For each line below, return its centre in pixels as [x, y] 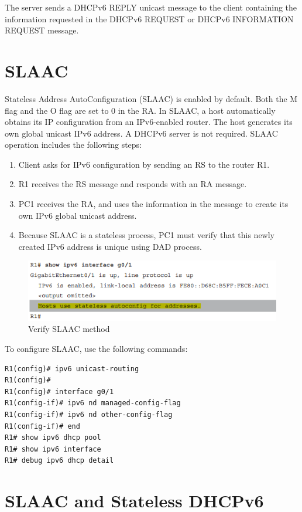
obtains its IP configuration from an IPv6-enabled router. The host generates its [149, 122]
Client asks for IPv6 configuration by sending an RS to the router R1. [144, 164]
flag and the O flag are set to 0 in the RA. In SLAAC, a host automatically [140, 110]
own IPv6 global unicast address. [78, 215]
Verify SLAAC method [69, 329]
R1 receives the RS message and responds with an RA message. [133, 184]
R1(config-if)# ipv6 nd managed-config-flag [93, 403]
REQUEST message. [42, 30]
